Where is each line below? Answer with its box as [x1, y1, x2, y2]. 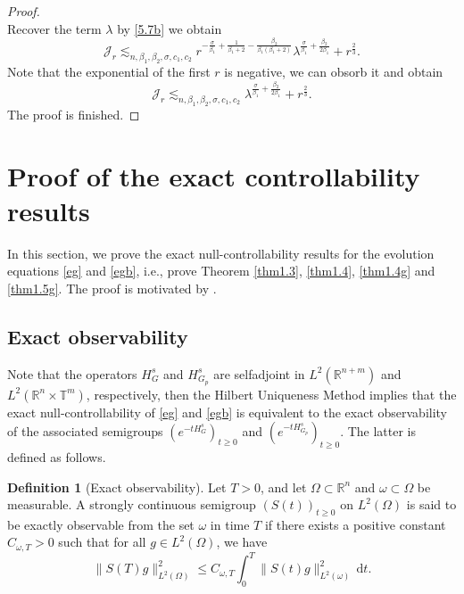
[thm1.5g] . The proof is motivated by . [7, 278, 217, 297]
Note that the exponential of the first [7, 62, 211, 80]
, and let [261, 477, 307, 496]
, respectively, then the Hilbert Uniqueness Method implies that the [86, 384, 457, 403]
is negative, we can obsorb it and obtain [224, 62, 443, 80]
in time [210, 515, 250, 533]
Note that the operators [7, 364, 137, 383]
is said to [406, 495, 457, 514]
